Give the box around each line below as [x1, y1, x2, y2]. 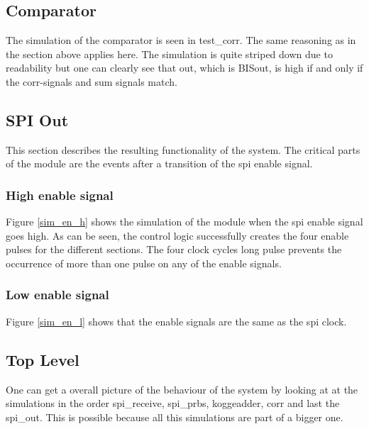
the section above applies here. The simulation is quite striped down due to [6, 46, 333, 61]
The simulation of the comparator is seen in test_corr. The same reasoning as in [6, 33, 356, 48]
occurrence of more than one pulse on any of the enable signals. [6, 255, 282, 270]
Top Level [6, 348, 79, 370]
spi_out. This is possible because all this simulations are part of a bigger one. [6, 409, 343, 424]
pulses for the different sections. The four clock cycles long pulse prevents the [6, 242, 342, 257]
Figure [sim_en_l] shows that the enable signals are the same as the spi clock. [6, 313, 347, 328]
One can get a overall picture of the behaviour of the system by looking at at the [6, 381, 358, 396]
